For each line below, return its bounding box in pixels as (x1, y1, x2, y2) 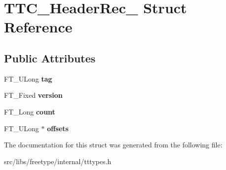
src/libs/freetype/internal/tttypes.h (4, 156, 112, 166)
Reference (4, 17, 73, 37)
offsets (47, 123, 69, 133)
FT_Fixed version (4, 90, 63, 100)
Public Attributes (4, 50, 96, 65)
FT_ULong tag (4, 73, 52, 84)
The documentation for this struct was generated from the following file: (4, 140, 223, 150)
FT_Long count (4, 106, 55, 116)
